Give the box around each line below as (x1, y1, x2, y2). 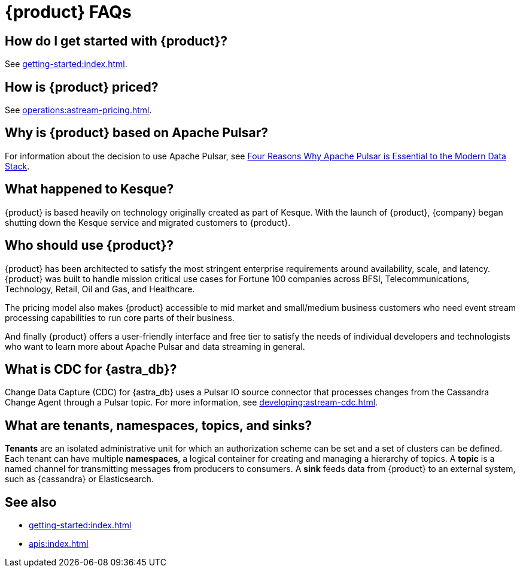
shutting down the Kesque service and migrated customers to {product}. (5, 217, 291, 228)
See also (5, 494, 57, 510)
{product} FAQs (5, 2, 132, 22)
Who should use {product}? (5, 238, 174, 253)
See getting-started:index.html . (5, 59, 127, 69)
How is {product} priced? (5, 79, 159, 95)
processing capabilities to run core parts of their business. (5, 312, 235, 323)
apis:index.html (29, 538, 89, 549)
